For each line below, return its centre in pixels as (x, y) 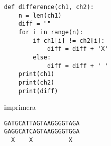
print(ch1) (36, 74)
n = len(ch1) (40, 15)
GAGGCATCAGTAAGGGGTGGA (42, 132)
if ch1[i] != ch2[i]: (69, 41)
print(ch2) (36, 82)
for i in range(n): (51, 32)
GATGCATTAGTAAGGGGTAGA (42, 123)
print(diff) (38, 91)
